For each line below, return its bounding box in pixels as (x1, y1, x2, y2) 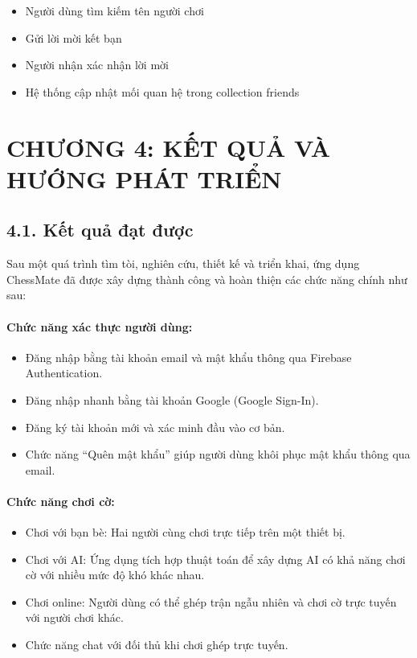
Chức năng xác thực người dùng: (6, 318, 193, 335)
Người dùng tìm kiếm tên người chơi (25, 2, 204, 19)
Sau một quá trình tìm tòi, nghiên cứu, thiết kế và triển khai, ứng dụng (6, 255, 360, 272)
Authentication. (25, 364, 103, 381)
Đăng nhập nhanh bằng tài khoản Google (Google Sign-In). (25, 391, 319, 408)
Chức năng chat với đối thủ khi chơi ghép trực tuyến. (25, 636, 288, 653)
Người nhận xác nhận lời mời (25, 56, 169, 73)
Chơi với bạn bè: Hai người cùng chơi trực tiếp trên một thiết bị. (25, 524, 345, 541)
